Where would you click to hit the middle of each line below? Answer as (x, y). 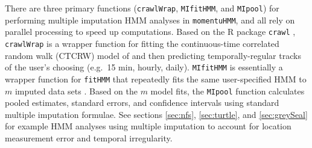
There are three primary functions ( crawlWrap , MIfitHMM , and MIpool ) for (142, 8)
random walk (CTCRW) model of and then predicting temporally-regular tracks (153, 55)
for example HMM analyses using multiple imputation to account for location (148, 126)
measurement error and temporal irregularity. (89, 137)
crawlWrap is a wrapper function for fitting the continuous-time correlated (142, 43)
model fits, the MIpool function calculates (228, 91)
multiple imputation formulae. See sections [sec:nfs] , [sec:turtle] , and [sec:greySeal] (156, 114)
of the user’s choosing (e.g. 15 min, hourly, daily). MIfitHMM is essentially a (144, 67)
